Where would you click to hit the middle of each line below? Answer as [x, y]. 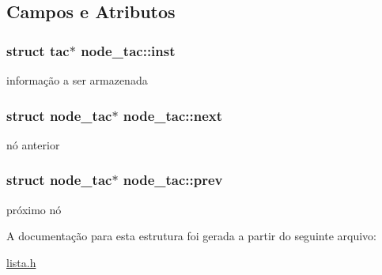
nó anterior [33, 144]
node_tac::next [173, 115]
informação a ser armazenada [77, 80]
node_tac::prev [173, 180]
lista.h [21, 262]
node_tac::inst [128, 50]
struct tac [38, 50]
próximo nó [34, 209]
